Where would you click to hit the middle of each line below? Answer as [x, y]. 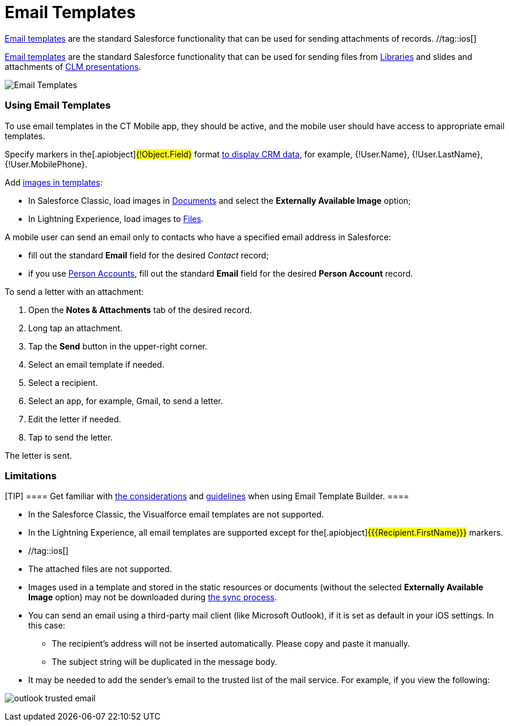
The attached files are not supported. [100, 569]
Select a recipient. [63, 382]
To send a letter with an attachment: [74, 291]
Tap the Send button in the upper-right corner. [118, 346]
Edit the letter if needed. [75, 419]
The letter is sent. [38, 455]
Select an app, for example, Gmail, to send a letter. [126, 401]
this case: [47, 626]
